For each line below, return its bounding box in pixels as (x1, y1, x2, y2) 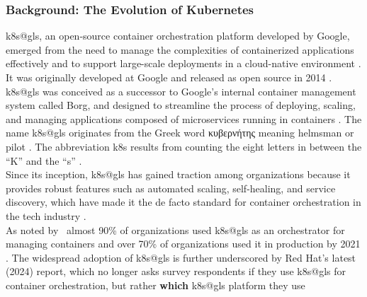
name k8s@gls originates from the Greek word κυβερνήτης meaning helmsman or (6, 125, 354, 140)
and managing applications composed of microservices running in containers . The (6, 111, 362, 126)
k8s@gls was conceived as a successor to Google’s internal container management (6, 83, 356, 98)
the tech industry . (6, 208, 86, 223)
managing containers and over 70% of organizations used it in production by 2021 (6, 236, 361, 251)
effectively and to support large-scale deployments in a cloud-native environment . (6, 56, 361, 71)
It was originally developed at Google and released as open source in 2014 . (6, 70, 332, 84)
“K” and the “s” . (6, 153, 82, 168)
